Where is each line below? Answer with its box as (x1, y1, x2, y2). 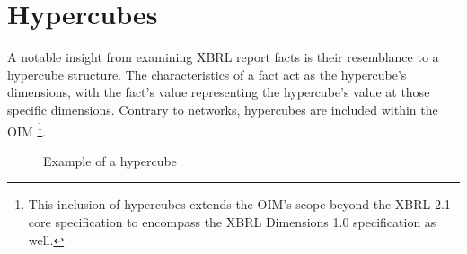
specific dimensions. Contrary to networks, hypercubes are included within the (7, 100, 438, 118)
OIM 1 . (7, 118, 47, 140)
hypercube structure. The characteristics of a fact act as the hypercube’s (7, 65, 407, 83)
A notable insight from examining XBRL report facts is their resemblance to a (7, 48, 439, 66)
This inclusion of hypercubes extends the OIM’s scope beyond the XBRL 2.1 (28, 195, 451, 214)
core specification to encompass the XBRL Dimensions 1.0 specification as (28, 212, 436, 231)
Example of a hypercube (43, 151, 177, 170)
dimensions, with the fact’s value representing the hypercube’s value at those (7, 83, 430, 101)
